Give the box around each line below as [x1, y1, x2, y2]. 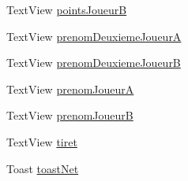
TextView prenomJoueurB [6, 107, 133, 124]
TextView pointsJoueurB [6, 2, 127, 17]
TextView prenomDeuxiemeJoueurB [6, 54, 181, 71]
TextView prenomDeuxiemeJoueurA [6, 28, 182, 44]
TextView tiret [6, 133, 77, 150]
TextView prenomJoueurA [6, 80, 134, 97]
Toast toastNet [6, 160, 79, 176]
